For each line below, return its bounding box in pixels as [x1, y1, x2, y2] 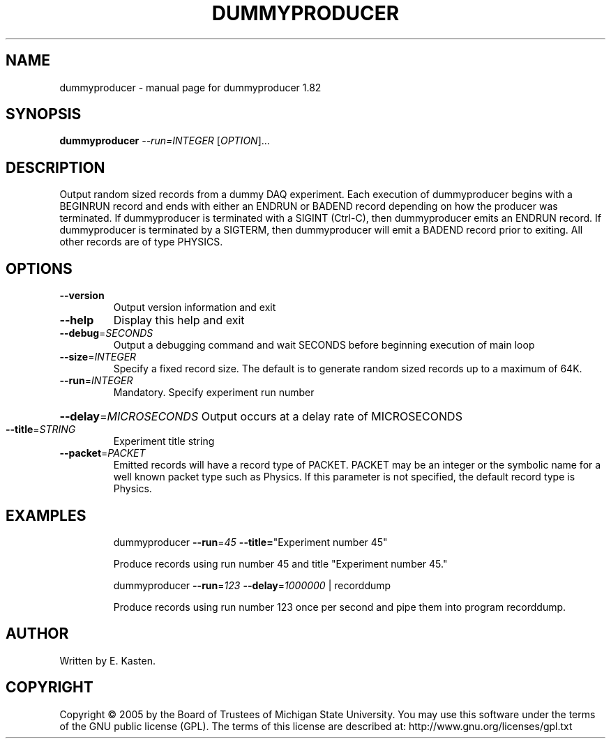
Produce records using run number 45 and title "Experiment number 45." [113, 557, 448, 570]
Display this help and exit [113, 313, 245, 328]
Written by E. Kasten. [59, 654, 156, 667]
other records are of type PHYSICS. [59, 236, 223, 248]
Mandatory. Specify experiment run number [113, 386, 315, 399]
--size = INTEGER [59, 351, 137, 363]
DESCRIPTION [6, 158, 105, 176]
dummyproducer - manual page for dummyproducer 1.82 [59, 81, 322, 93]
